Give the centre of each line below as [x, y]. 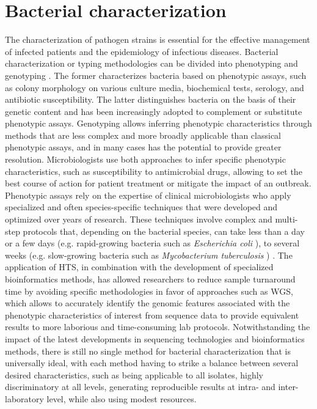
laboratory [24, 398]
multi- [286, 219]
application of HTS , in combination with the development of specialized [139, 267]
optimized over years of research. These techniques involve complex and [139, 219]
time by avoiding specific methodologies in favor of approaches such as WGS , [149, 291]
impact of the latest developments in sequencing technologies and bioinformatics [155, 338]
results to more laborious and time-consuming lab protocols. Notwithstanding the [158, 327]
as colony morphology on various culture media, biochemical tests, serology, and [155, 87]
